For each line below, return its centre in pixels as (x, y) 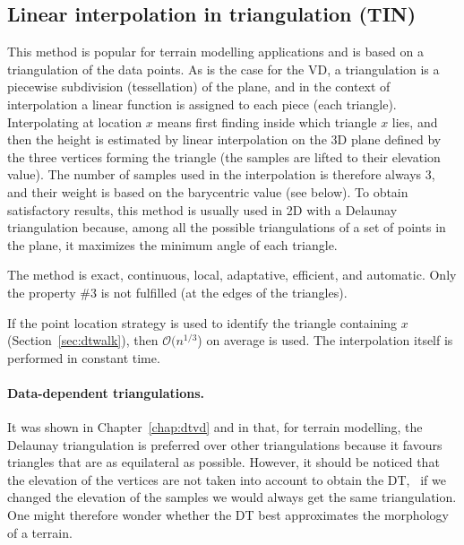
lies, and (415, 121)
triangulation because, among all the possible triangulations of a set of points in (227, 227)
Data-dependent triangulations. (106, 392)
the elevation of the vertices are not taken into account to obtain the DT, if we (227, 479)
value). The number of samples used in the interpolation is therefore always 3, (221, 174)
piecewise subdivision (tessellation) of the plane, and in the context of (199, 87)
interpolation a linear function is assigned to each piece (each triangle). (202, 104)
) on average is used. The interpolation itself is (325, 340)
